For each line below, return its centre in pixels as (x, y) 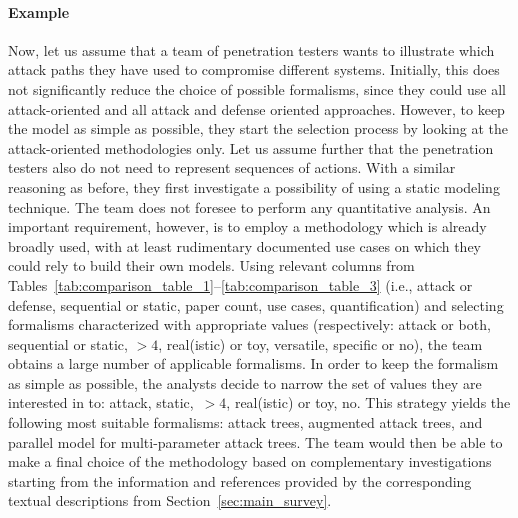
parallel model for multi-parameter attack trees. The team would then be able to (255, 441)
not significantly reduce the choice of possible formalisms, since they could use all (257, 88)
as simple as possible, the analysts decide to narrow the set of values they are (245, 382)
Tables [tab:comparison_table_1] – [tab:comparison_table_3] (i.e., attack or (240, 284)
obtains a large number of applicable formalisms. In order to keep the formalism (253, 363)
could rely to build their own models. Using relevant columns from (211, 265)
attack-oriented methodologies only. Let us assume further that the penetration (251, 147)
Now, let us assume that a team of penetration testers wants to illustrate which (251, 49)
